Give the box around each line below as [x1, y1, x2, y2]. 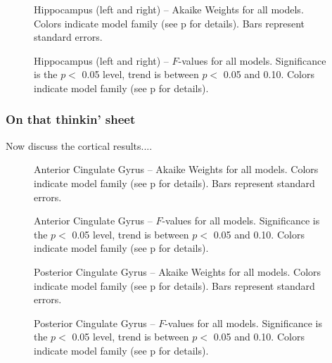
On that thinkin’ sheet [6, 110, 136, 128]
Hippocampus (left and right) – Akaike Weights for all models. [34, 2, 304, 16]
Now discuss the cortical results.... [6, 138, 153, 153]
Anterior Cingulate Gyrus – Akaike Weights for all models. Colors [34, 162, 319, 177]
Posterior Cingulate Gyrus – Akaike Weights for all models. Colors [34, 264, 321, 279]
